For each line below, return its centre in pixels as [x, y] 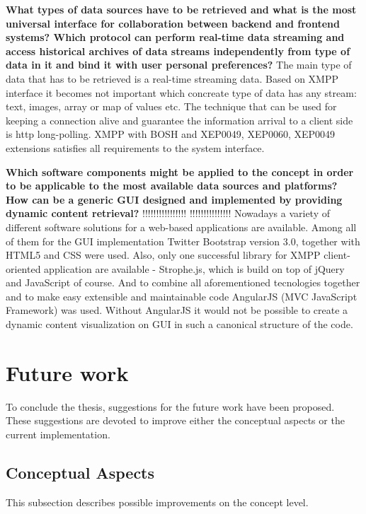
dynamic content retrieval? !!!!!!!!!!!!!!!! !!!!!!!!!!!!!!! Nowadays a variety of [168, 213]
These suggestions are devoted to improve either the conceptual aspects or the [175, 420]
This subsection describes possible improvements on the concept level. [157, 502]
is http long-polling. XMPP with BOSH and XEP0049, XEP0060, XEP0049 [171, 134]
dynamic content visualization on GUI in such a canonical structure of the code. [179, 324]
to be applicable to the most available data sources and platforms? [172, 186]
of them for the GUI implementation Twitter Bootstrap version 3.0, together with [183, 241]
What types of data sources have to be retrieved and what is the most [181, 9]
